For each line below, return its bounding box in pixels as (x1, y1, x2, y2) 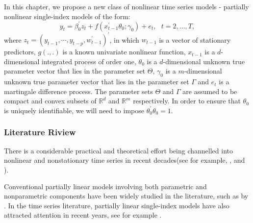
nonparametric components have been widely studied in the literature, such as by (4, 191, 249, 201)
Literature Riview (4, 126, 76, 138)
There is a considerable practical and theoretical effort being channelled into (4, 145, 233, 155)
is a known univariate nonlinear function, (62, 47, 186, 57)
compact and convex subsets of (4, 96, 97, 106)
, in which (109, 34, 139, 45)
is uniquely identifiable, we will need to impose (4, 105, 144, 115)
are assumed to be (182, 86, 237, 96)
